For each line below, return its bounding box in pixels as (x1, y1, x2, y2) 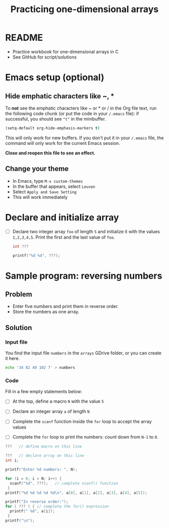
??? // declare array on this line (5, 453, 84, 458)
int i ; (5, 458, 19, 463)
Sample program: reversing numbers (5, 270, 162, 281)
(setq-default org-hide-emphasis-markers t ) (5, 125, 100, 131)
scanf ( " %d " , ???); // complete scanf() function (10, 481, 118, 486)
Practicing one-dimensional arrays (10, 4, 159, 15)
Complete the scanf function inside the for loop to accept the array (12, 418, 152, 425)
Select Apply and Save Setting (12, 188, 77, 195)
